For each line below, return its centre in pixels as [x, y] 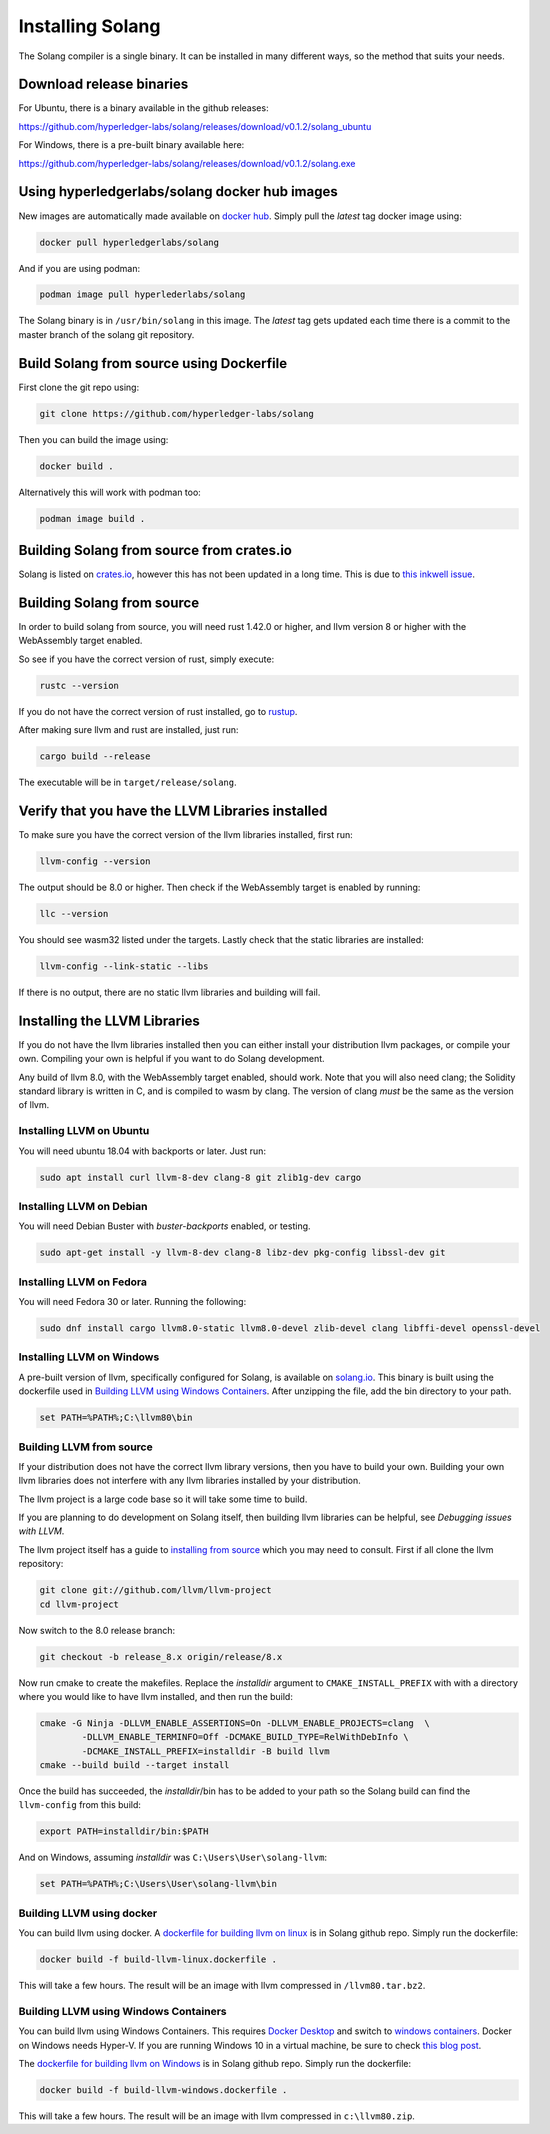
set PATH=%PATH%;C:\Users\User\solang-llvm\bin [158, 1884]
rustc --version [79, 685]
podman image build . [92, 518]
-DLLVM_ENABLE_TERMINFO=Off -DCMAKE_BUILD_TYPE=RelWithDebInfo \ [245, 1737]
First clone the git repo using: [79, 387]
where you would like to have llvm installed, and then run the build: [156, 1696]
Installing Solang [89, 26]
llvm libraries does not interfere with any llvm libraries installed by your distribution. [190, 1481]
